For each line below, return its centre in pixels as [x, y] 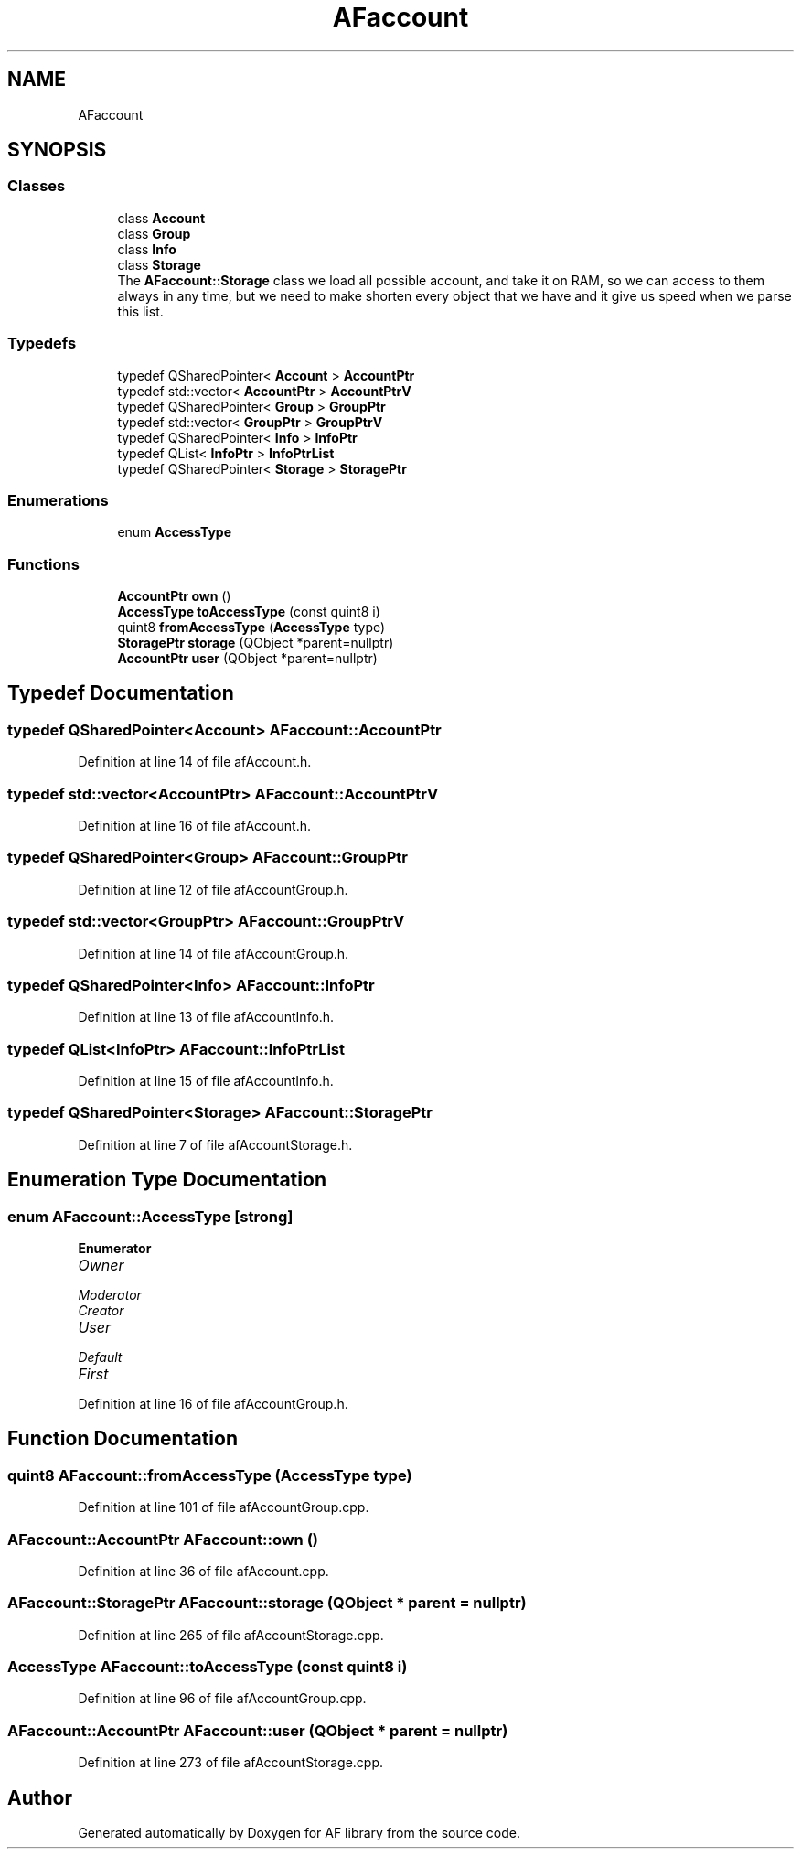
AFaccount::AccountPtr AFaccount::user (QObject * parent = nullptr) [258, 1730]
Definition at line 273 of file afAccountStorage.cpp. [231, 1763]
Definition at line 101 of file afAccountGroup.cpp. [224, 1507]
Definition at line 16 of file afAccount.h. [194, 826]
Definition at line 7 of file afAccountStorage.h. [215, 1144]
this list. [140, 311]
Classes [37, 186]
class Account [161, 218]
